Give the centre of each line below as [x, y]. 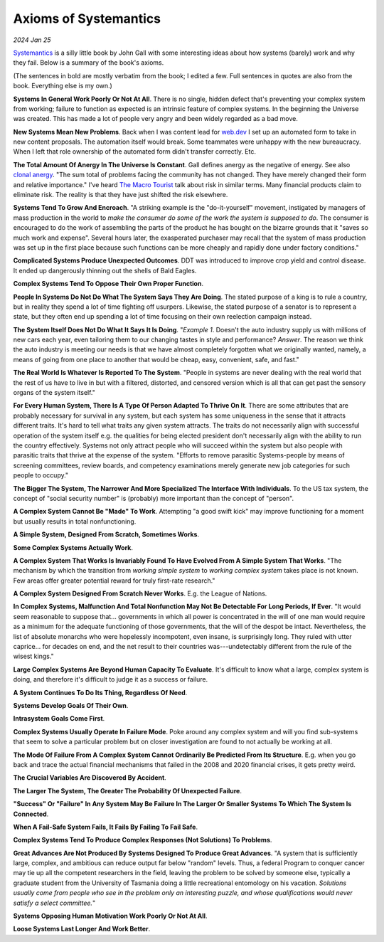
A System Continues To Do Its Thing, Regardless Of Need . [100, 692]
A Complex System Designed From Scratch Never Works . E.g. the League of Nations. [140, 593]
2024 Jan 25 [32, 40]
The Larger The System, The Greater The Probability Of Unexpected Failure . [127, 790]
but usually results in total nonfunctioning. [75, 521]
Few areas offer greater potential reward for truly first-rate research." [114, 581]
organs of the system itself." [54, 393]
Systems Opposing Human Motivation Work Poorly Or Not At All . [110, 916]
